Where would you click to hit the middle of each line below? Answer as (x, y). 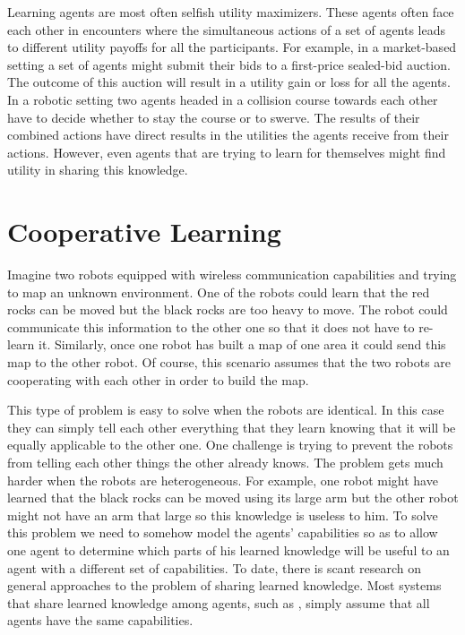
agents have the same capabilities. (100, 620)
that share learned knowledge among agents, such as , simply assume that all (219, 602)
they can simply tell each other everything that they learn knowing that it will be (232, 427)
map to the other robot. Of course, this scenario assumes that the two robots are (229, 362)
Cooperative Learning (144, 232)
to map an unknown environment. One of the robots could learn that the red (219, 292)
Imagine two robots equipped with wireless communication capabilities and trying (232, 275)
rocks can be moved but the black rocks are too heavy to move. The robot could (228, 309)
